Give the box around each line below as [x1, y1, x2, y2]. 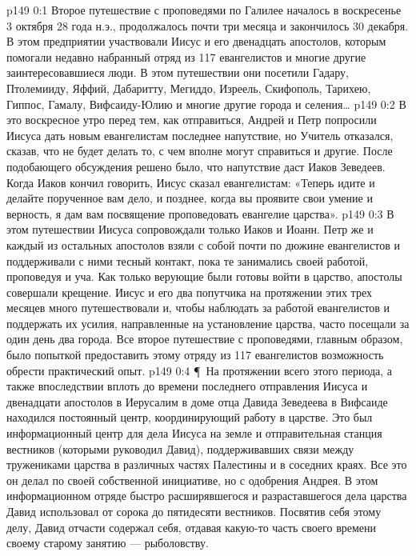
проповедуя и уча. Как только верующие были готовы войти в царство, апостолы [6, 268, 402, 285]
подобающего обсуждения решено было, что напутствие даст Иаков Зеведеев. [6, 158, 386, 174]
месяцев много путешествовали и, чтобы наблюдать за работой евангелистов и [6, 299, 390, 316]
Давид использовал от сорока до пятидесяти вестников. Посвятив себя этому [6, 503, 382, 519]
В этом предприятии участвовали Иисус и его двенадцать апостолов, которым [6, 33, 386, 50]
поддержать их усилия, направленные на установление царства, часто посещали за [6, 314, 410, 331]
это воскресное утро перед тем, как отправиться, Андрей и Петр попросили [6, 111, 377, 128]
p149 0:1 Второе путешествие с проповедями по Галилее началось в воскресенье [6, 2, 402, 18]
